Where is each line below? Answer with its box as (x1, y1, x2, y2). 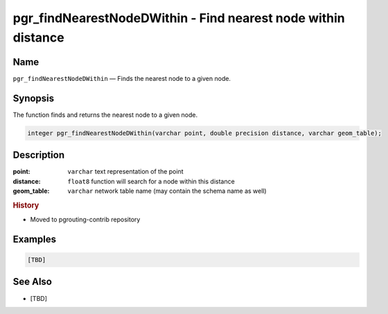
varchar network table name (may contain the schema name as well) (67, 187, 267, 195)
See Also (12, 276, 52, 288)
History (12, 201, 39, 210)
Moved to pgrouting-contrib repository (30, 215, 141, 224)
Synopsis (12, 92, 55, 104)
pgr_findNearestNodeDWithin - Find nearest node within (12, 10, 346, 26)
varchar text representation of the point (67, 167, 184, 176)
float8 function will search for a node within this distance (67, 177, 235, 185)
